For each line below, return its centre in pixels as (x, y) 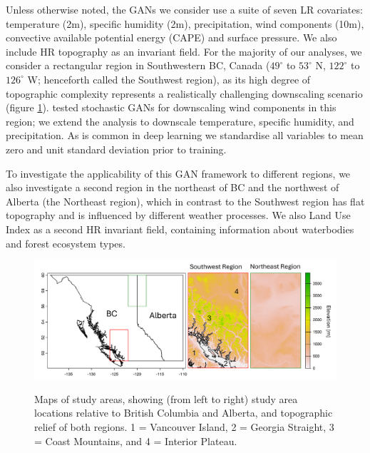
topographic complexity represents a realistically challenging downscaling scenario (184, 93)
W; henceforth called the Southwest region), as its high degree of (169, 79)
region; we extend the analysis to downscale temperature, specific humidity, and (180, 121)
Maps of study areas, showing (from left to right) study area (166, 398)
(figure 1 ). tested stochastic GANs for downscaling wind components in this (171, 107)
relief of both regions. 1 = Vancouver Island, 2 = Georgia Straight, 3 (184, 426)
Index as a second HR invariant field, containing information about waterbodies (180, 229)
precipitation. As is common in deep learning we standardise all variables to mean (185, 135)
